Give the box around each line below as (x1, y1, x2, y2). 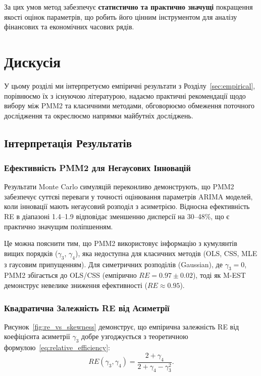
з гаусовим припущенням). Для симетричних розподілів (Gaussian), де (4, 259, 223, 269)
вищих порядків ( (4, 247, 58, 258)
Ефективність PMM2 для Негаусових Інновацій (4, 161, 191, 174)
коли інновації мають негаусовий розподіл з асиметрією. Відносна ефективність (4, 201, 250, 212)
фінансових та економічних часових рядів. (4, 21, 134, 32)
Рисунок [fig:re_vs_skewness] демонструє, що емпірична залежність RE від (4, 321, 239, 331)
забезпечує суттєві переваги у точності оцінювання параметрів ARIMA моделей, (4, 191, 253, 201)
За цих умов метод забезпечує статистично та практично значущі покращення (4, 2, 253, 12)
